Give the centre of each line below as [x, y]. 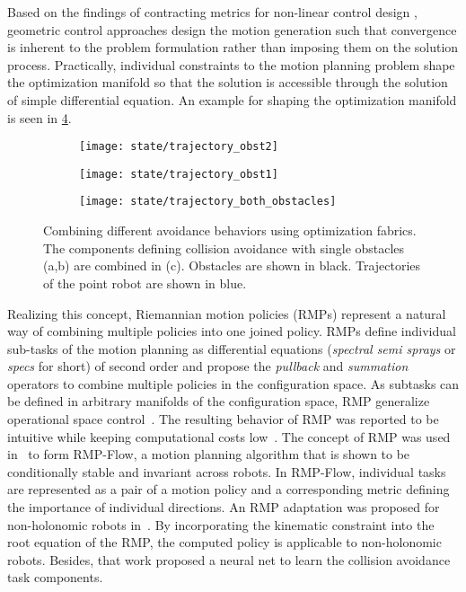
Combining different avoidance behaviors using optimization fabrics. [230, 230]
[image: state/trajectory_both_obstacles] [208, 202]
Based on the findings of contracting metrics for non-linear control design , [212, 12]
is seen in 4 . [40, 117]
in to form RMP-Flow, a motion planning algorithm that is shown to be [209, 454]
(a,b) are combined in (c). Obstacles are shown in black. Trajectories [232, 265]
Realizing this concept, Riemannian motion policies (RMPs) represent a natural [227, 313]
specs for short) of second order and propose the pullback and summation [208, 366]
